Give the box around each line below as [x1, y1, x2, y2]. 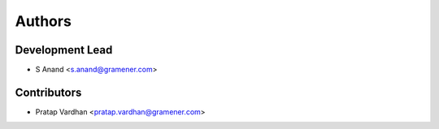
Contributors [15, 85, 82, 99]
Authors [15, 12, 72, 30]
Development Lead [15, 43, 113, 57]
